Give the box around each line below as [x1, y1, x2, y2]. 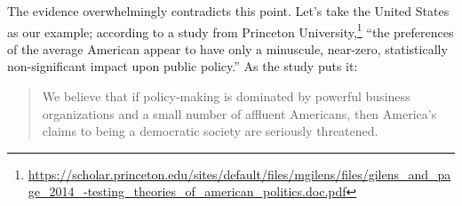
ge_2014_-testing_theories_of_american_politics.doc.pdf [28, 182, 346, 201]
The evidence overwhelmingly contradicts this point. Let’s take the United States [7, 2, 450, 20]
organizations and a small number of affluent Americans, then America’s [42, 104, 437, 123]
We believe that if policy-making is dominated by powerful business [42, 87, 410, 106]
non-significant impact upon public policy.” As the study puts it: [7, 57, 358, 75]
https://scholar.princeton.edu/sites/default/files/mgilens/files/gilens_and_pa [28, 164, 451, 183]
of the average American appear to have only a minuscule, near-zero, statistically [7, 39, 448, 58]
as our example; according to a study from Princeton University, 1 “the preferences [7, 20, 454, 41]
